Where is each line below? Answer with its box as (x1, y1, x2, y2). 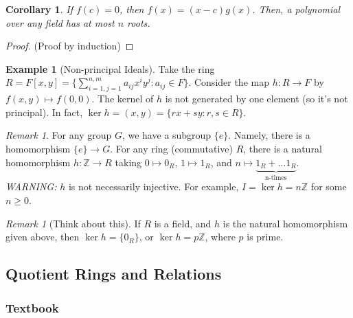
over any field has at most (5, 15, 115, 30)
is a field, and (154, 216, 212, 230)
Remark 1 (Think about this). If (5, 216, 141, 230)
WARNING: (5, 179, 57, 194)
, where (205, 229, 236, 244)
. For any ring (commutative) (110, 141, 233, 155)
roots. (127, 15, 150, 30)
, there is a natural (243, 141, 322, 155)
